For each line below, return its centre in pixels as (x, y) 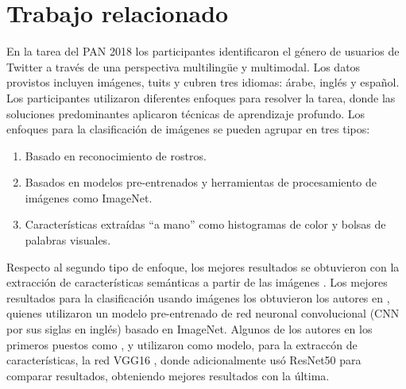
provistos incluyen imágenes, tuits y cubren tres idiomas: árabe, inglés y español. (203, 82)
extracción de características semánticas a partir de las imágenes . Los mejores (197, 282)
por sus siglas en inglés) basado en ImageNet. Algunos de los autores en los (189, 329)
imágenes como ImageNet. (89, 197)
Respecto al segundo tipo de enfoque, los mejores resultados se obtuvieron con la (203, 266)
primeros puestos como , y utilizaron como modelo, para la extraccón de (182, 344)
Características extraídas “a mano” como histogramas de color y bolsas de (205, 224)
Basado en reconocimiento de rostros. (116, 155)
